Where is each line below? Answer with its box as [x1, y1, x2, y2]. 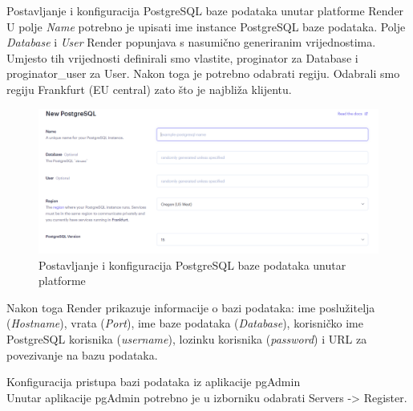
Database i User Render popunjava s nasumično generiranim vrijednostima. [6, 34, 376, 51]
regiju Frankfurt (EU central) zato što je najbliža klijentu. [6, 80, 292, 97]
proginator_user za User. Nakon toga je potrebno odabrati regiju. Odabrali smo [6, 65, 400, 82]
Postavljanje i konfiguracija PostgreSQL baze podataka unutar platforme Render [6, 2, 404, 18]
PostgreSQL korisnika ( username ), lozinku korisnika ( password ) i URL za [6, 331, 367, 348]
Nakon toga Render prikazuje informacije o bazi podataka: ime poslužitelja [6, 299, 375, 315]
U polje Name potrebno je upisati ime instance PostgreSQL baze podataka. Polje [6, 18, 406, 35]
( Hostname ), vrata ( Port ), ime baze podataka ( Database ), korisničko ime [6, 315, 363, 332]
